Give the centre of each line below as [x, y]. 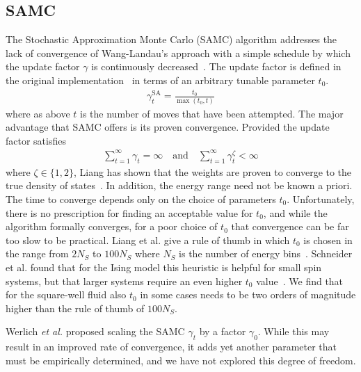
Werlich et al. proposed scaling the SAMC [95, 331]
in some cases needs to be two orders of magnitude [248, 294]
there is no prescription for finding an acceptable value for [129, 212]
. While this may [294, 331]
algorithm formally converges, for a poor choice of [112, 226]
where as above [38, 113]
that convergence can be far [290, 226]
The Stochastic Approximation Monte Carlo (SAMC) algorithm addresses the [171, 39]
